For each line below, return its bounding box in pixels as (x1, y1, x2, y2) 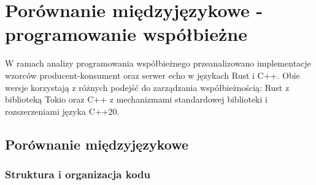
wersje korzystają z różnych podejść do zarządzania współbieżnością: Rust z (5, 81, 290, 93)
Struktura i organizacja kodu (5, 166, 150, 181)
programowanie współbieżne (5, 21, 247, 46)
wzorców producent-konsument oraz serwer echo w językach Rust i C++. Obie (5, 68, 300, 81)
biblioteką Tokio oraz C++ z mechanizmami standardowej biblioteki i (5, 93, 268, 106)
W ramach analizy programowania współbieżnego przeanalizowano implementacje (5, 57, 311, 70)
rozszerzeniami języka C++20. (5, 104, 120, 117)
